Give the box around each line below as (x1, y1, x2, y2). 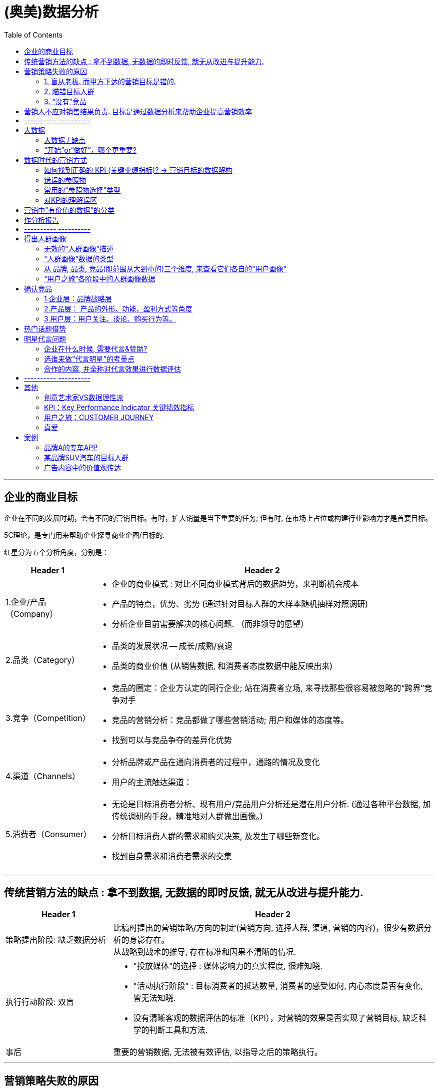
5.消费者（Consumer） (5, 829, 91, 839)
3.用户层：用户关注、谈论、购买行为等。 (44, 314, 176, 323)
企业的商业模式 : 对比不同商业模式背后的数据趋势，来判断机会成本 (111, 578, 359, 589)
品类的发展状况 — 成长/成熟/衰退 (111, 640, 233, 651)
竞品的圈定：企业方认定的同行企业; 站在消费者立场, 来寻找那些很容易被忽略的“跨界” (111, 682, 424, 693)
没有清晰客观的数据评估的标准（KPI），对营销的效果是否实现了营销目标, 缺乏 (133, 1013, 418, 1023)
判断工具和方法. (149, 1025, 208, 1035)
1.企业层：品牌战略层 (44, 294, 112, 303)
